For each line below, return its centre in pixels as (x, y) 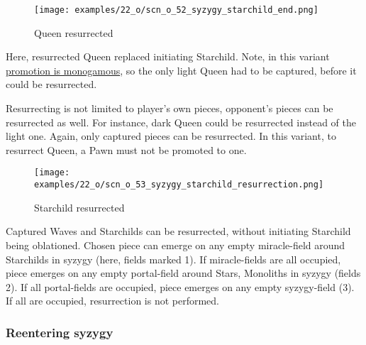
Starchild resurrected (79, 207)
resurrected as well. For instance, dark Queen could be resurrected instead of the (181, 122)
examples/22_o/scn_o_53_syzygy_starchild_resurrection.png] (179, 185)
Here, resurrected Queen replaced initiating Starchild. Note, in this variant (168, 56)
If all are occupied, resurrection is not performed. (113, 301)
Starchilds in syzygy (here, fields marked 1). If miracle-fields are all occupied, (173, 259)
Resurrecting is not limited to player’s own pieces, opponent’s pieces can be (170, 108)
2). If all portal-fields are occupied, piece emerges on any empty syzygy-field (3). (180, 286)
